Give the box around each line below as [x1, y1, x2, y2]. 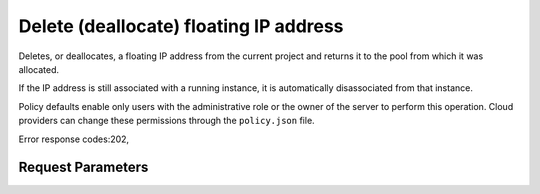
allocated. [18, 63, 60, 75]
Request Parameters [18, 159, 149, 176]
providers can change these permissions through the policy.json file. [18, 115, 315, 127]
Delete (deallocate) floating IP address [18, 15, 344, 37]
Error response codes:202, [18, 133, 130, 145]
